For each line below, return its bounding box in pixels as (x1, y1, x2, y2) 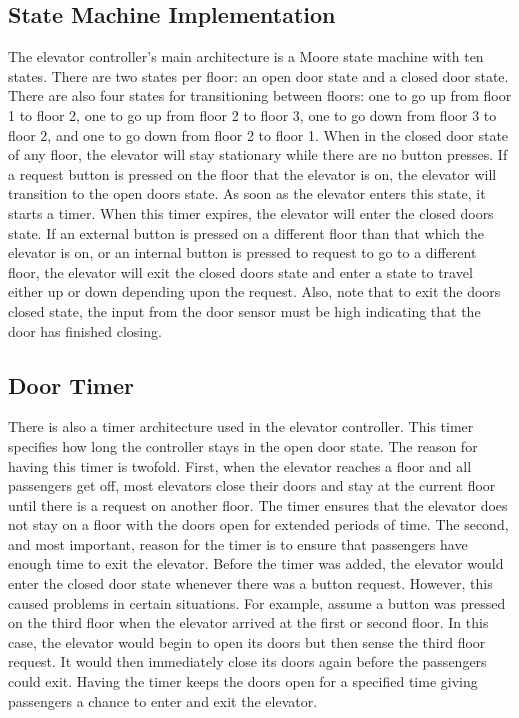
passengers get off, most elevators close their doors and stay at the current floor (8, 475, 496, 496)
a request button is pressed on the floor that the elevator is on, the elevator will (8, 163, 497, 184)
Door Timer (8, 369, 134, 400)
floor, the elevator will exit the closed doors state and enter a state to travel (8, 261, 473, 282)
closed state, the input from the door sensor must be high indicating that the (8, 300, 481, 321)
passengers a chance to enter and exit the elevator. (8, 690, 318, 711)
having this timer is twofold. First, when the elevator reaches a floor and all (8, 455, 472, 476)
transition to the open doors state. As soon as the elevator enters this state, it (8, 183, 486, 204)
